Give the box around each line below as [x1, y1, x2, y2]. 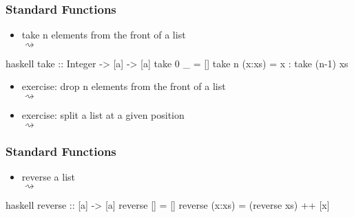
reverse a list [21, 169, 76, 183]
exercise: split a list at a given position [21, 108, 185, 122]
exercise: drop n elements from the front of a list [21, 79, 226, 93]
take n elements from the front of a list [21, 27, 186, 42]
